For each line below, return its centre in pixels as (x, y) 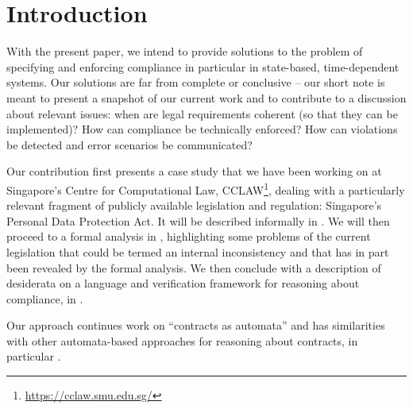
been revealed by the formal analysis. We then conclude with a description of (194, 267)
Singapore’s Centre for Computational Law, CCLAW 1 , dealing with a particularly (206, 188)
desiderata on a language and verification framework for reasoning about (183, 283)
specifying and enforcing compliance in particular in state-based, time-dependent (203, 66)
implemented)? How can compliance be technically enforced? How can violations (202, 129)
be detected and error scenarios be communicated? (129, 144)
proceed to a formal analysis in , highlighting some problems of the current (189, 236)
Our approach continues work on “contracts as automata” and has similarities (196, 325)
